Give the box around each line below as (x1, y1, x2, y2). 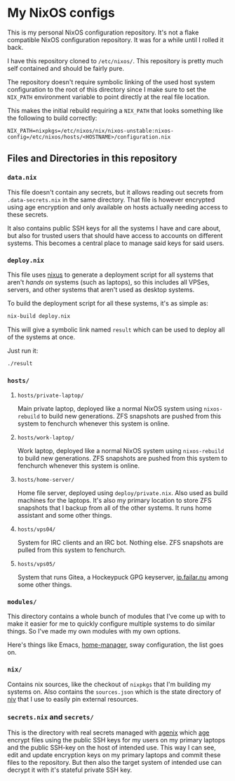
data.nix (7, 173, 37, 182)
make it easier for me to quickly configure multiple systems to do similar (7, 619, 215, 628)
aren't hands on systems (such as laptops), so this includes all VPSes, (7, 277, 210, 286)
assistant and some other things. (17, 511, 112, 519)
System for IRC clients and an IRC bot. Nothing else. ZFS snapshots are (17, 538, 224, 546)
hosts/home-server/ (17, 476, 75, 483)
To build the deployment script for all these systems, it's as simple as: (7, 298, 208, 307)
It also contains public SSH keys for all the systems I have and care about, (7, 223, 221, 232)
